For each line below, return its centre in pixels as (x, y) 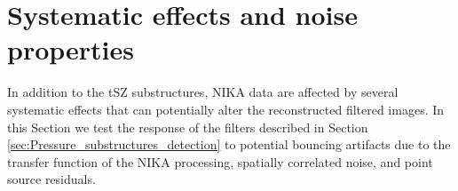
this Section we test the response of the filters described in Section (188, 127)
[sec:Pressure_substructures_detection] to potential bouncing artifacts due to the (229, 144)
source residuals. (51, 179)
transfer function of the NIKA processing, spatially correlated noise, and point (220, 161)
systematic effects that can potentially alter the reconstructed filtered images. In (226, 109)
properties (71, 49)
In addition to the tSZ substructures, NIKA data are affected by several (203, 92)
